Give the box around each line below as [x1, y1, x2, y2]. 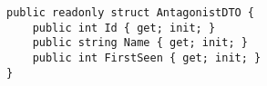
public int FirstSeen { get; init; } [32, 51, 262, 64]
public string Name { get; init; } [32, 36, 248, 50]
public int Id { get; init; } [32, 21, 216, 34]
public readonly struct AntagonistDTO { [6, 6, 255, 19]
